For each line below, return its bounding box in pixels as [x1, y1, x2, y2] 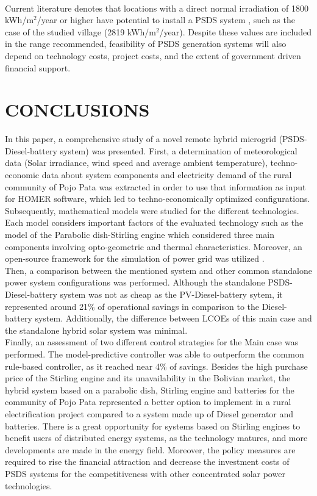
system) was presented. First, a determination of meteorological [60, 144, 297, 157]
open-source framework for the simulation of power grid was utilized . [5, 252, 265, 265]
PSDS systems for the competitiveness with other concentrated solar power [5, 467, 285, 480]
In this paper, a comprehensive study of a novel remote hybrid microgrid [5, 132, 276, 145]
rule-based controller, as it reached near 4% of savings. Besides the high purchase [5, 359, 308, 372]
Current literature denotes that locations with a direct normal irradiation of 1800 [5, 1, 308, 14]
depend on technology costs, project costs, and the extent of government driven [5, 49, 301, 62]
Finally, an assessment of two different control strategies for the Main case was [5, 336, 299, 348]
